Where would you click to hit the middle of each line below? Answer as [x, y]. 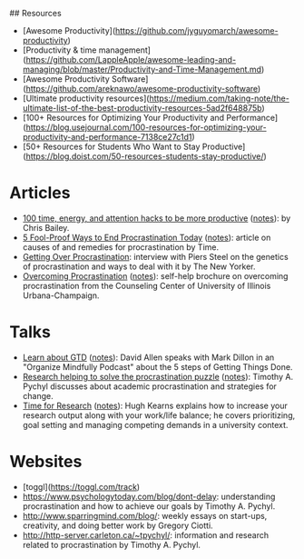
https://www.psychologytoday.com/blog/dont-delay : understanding [149, 496]
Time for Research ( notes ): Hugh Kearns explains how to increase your [155, 405]
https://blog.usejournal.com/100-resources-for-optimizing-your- [146, 127]
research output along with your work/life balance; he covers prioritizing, [159, 415]
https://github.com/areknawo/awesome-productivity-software [142, 89]
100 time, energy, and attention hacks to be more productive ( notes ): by [157, 218]
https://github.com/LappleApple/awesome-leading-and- [131, 60]
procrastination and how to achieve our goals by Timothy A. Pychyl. [149, 506]
